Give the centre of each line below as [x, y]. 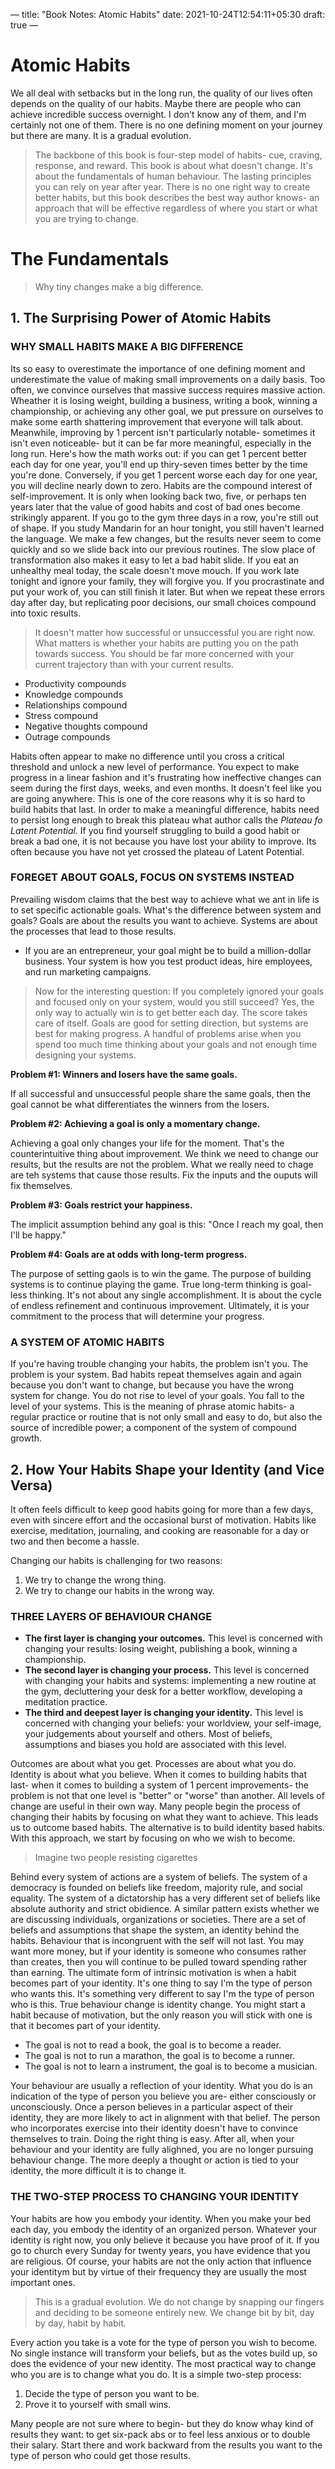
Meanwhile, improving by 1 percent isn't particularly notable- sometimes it [163, 432]
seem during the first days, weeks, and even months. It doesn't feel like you [166, 788]
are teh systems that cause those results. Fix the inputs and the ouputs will [164, 1175]
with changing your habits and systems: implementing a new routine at [170, 1681]
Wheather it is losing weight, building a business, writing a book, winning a [164, 400]
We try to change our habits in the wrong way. [120, 1590]
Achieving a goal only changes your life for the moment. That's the [147, 1143]
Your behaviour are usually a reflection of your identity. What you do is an [161, 2086]
